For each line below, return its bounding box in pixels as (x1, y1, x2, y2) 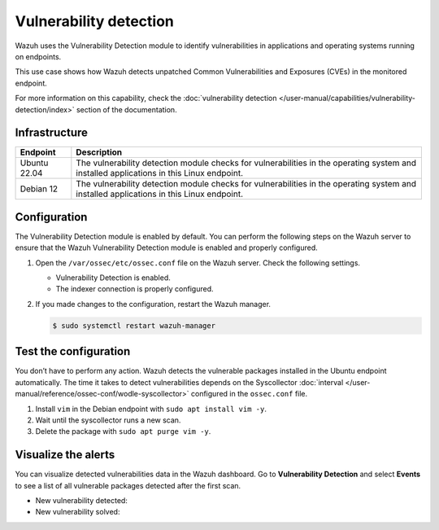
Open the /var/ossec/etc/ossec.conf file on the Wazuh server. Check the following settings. (35, 257, 361, 268)
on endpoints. (15, 51, 62, 61)
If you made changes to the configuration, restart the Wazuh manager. (35, 299, 272, 309)
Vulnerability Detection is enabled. (55, 273, 171, 283)
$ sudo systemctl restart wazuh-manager (52, 321, 215, 330)
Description (76, 147, 122, 158)
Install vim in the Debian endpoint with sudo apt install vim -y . (35, 404, 267, 414)
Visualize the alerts (15, 448, 115, 462)
